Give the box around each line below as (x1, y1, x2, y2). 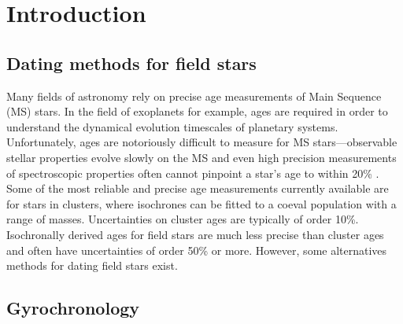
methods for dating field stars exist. (6, 257, 178, 274)
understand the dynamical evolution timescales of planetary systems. (6, 118, 338, 134)
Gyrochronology (6, 296, 140, 320)
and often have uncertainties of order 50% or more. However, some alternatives (6, 241, 387, 258)
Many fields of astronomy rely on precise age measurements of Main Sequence (6, 87, 382, 104)
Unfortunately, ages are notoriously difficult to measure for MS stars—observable (6, 134, 397, 150)
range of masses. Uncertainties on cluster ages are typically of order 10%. (6, 211, 359, 227)
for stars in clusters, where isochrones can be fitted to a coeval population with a (6, 195, 397, 212)
